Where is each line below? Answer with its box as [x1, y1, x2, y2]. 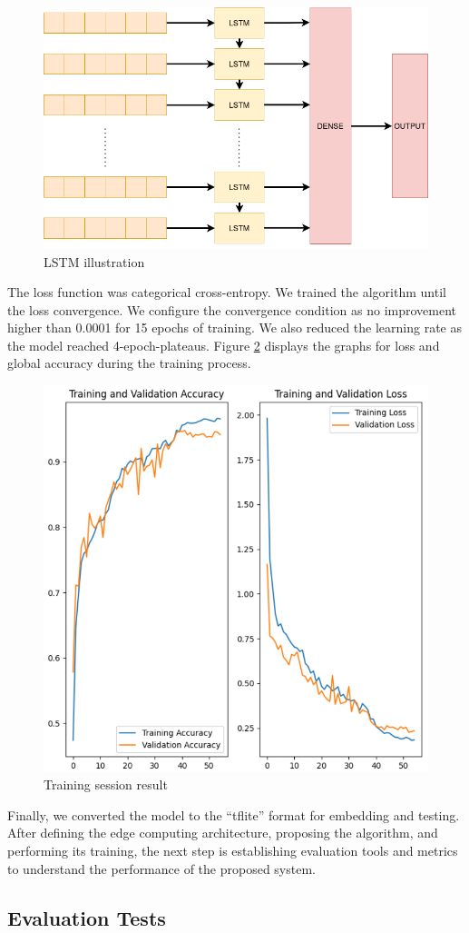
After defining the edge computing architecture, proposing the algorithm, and [7, 823, 438, 842]
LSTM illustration [44, 252, 145, 271]
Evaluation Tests [7, 903, 166, 931]
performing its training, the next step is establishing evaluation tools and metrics [7, 841, 458, 860]
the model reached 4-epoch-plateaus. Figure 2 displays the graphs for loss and [7, 335, 440, 354]
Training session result [44, 775, 168, 794]
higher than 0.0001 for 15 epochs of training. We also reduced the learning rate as [7, 318, 462, 337]
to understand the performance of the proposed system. [7, 859, 316, 878]
